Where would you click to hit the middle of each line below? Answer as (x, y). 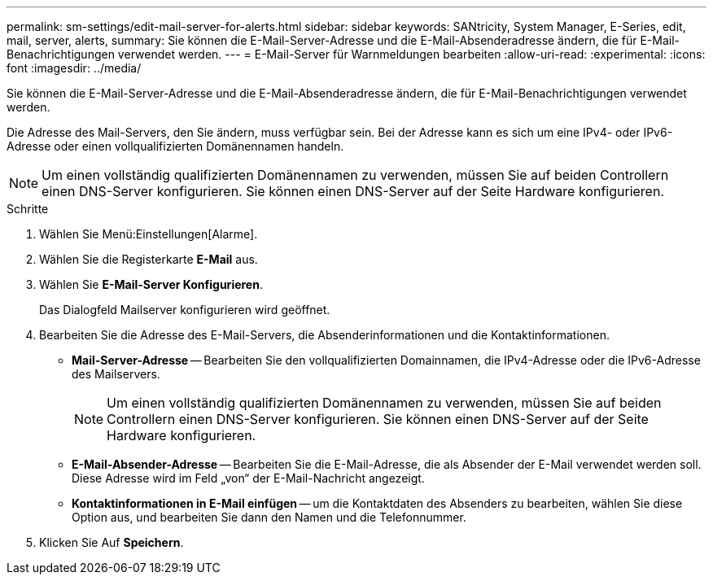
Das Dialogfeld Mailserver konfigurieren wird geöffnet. (185, 310)
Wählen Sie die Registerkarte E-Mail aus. (149, 259)
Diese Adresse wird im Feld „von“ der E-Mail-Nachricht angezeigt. (248, 478)
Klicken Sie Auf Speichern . (112, 542)
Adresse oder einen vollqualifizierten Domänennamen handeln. (175, 146)
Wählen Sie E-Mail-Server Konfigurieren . (151, 284)
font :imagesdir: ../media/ (74, 68)
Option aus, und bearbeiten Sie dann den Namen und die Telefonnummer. (269, 517)
